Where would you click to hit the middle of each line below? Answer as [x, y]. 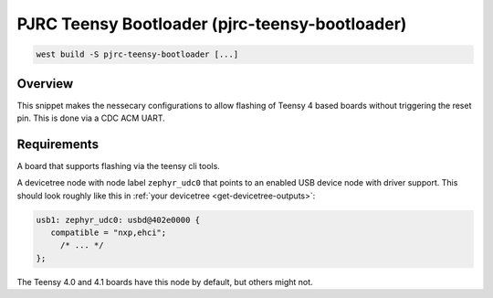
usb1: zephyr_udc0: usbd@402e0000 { [118, 220]
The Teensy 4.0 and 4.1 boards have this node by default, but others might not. [165, 282]
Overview [45, 84]
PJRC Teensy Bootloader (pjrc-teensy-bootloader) [212, 24]
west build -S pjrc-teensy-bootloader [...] [137, 54]
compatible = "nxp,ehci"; [109, 233]
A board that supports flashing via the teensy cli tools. [119, 165]
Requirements [58, 144]
